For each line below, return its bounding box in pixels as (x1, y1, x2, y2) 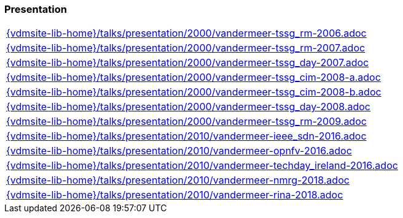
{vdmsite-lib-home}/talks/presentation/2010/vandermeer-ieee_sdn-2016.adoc (6, 130, 367, 143)
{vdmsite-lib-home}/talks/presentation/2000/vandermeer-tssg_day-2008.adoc (6, 100, 370, 113)
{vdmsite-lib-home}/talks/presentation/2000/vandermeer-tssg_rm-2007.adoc (6, 42, 366, 55)
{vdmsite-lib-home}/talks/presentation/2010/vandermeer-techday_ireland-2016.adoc (6, 159, 398, 172)
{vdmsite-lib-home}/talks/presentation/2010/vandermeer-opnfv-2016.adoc (6, 145, 352, 157)
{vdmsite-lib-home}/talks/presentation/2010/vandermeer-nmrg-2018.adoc (6, 174, 350, 187)
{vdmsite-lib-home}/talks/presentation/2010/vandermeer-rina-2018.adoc (6, 189, 343, 201)
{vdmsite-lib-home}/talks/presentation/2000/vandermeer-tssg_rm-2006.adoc (6, 27, 367, 40)
